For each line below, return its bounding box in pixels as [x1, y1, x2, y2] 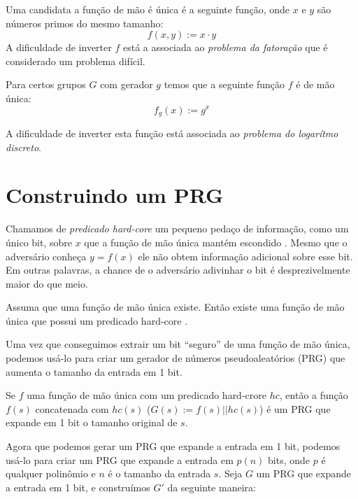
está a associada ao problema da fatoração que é [122, 40, 328, 55]
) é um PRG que [259, 401, 331, 416]
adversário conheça [6, 248, 87, 263]
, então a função [279, 388, 348, 402]
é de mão [296, 77, 335, 92]
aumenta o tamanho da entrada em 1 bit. [6, 364, 182, 379]
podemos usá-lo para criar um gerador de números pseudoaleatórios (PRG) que [6, 351, 345, 365]
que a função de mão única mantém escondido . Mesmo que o [84, 234, 348, 249]
